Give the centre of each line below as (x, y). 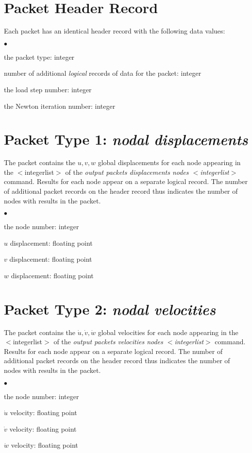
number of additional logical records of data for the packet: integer (103, 73)
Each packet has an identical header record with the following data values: (115, 31)
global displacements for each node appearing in (169, 162)
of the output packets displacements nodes (127, 172)
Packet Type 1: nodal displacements (126, 139)
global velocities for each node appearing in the (168, 332)
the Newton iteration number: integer (60, 106)
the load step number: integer (48, 89)
